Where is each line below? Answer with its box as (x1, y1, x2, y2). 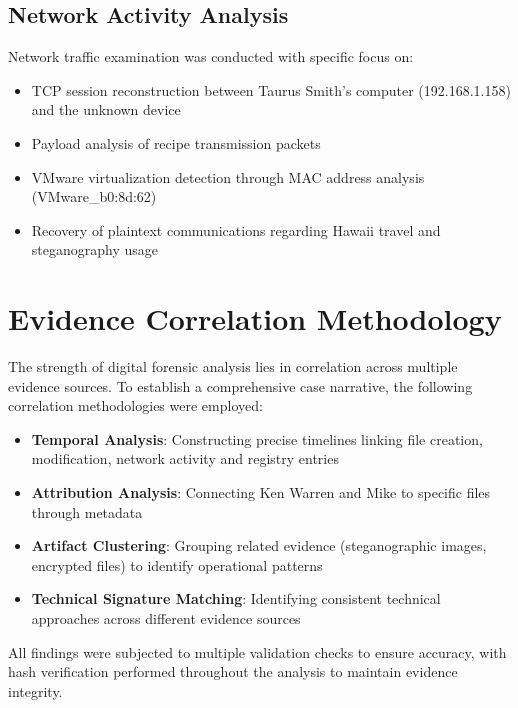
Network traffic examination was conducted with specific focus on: (8, 46, 414, 67)
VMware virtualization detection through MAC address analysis (31, 166, 425, 187)
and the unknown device (31, 99, 181, 120)
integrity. (8, 680, 63, 701)
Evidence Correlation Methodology (8, 298, 502, 339)
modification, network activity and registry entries (31, 448, 339, 469)
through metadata (31, 501, 143, 522)
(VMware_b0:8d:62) (31, 186, 157, 207)
